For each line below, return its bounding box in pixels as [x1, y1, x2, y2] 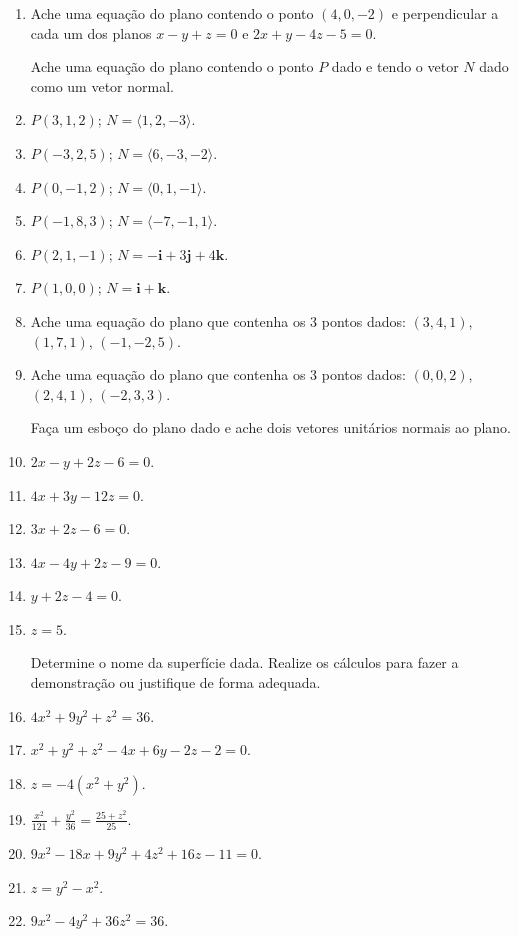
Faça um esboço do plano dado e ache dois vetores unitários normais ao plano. [30, 417, 511, 438]
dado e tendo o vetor [331, 56, 459, 77]
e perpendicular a [391, 3, 499, 23]
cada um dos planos [30, 22, 152, 43]
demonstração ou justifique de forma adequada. [30, 672, 321, 693]
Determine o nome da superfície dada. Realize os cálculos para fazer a [30, 652, 459, 673]
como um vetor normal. [30, 75, 174, 96]
